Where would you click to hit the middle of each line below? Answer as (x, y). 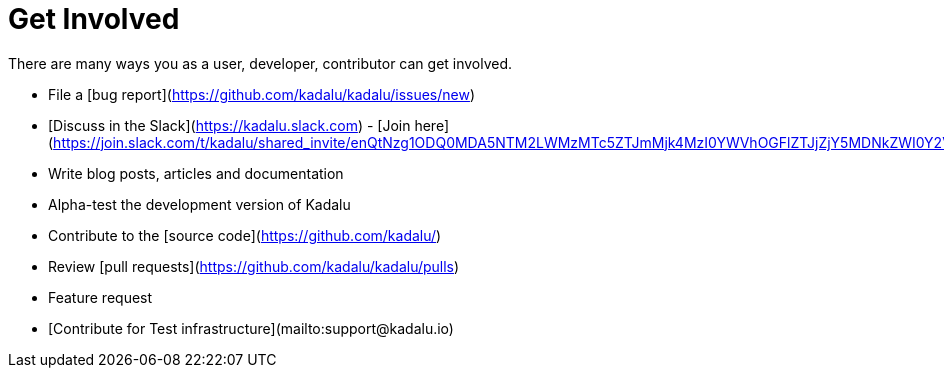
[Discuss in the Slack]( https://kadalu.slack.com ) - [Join (229, 125)
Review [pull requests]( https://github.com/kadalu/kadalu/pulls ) (254, 266)
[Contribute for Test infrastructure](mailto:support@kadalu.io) (251, 328)
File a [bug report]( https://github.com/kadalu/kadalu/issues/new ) (262, 94)
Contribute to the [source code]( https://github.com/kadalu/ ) (245, 235)
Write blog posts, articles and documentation (196, 173)
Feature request (100, 297)
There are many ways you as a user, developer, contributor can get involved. (260, 63)
